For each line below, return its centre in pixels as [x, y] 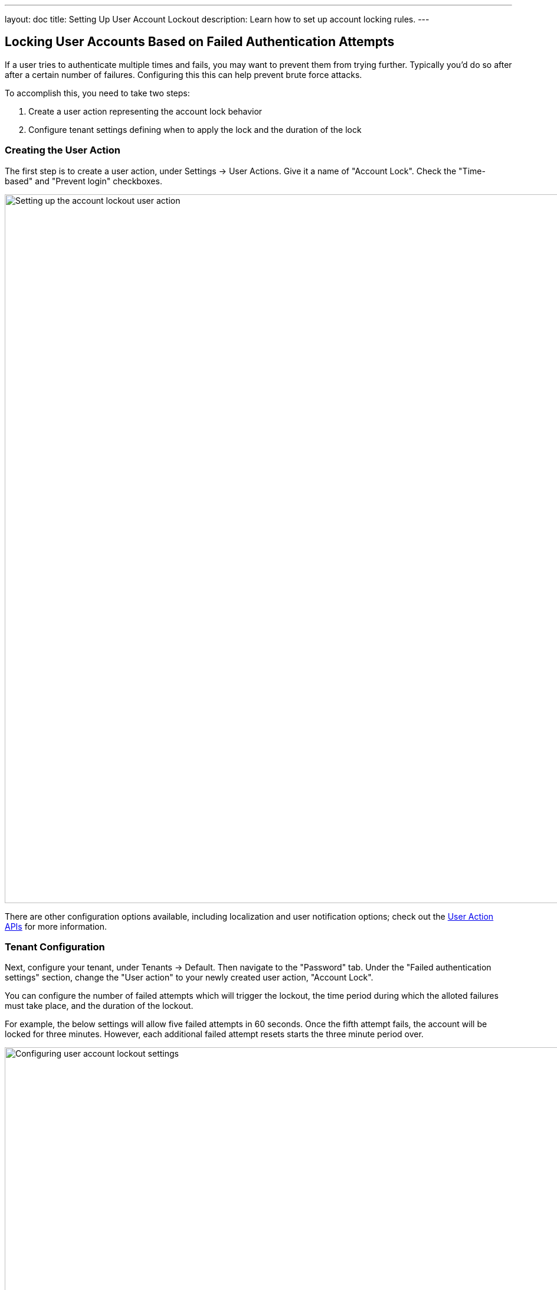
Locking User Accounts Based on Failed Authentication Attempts [200, 42]
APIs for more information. [56, 926]
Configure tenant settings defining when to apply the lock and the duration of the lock [195, 129]
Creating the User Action [63, 150]
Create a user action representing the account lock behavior [145, 111]
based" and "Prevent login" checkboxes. [83, 181]
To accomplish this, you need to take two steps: [97, 93]
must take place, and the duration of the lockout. [99, 1006]
